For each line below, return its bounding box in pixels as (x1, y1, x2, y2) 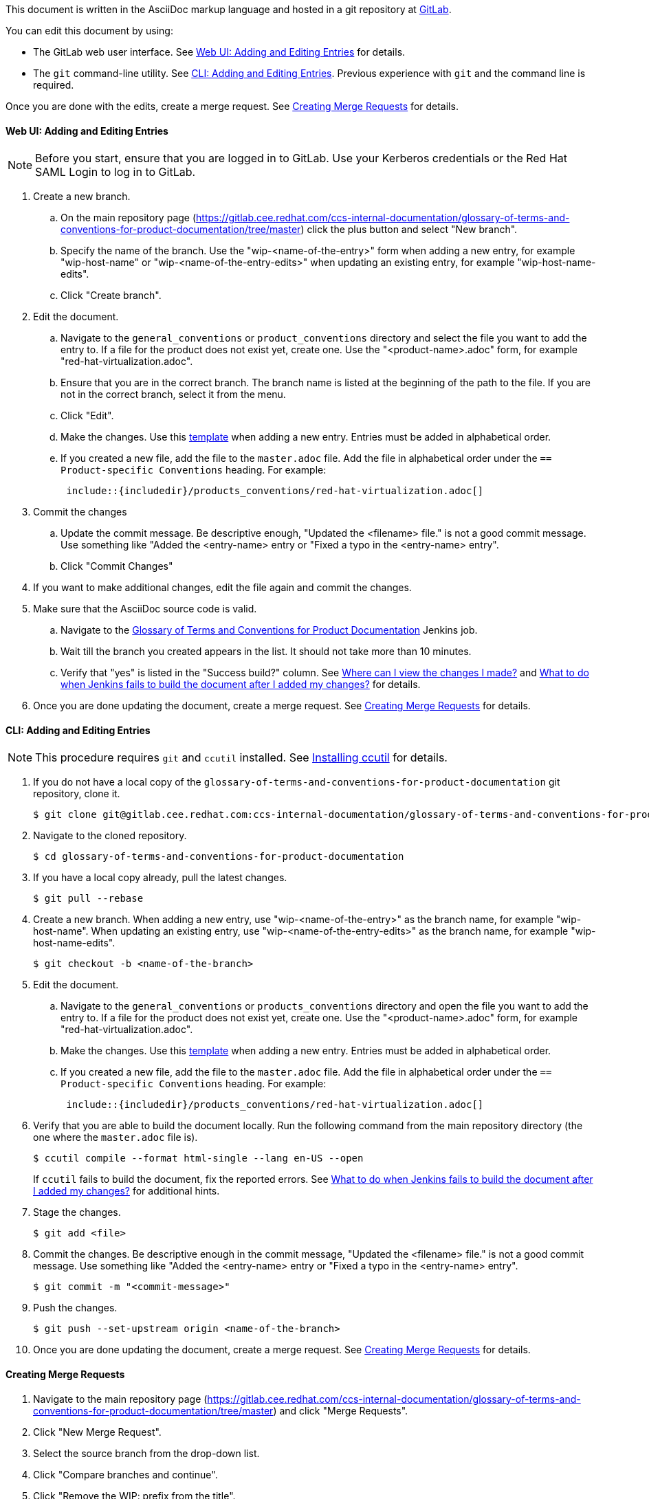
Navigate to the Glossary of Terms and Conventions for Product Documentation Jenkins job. (60, 624, 478, 636)
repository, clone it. (33, 788, 120, 800)
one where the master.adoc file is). (33, 1131, 198, 1144)
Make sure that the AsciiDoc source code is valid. (33, 603, 257, 615)
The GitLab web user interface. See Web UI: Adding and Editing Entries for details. (33, 46, 406, 58)
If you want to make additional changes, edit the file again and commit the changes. (33, 581, 412, 594)
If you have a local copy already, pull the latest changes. (33, 871, 287, 884)
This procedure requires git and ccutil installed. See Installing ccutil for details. (35, 751, 448, 765)
